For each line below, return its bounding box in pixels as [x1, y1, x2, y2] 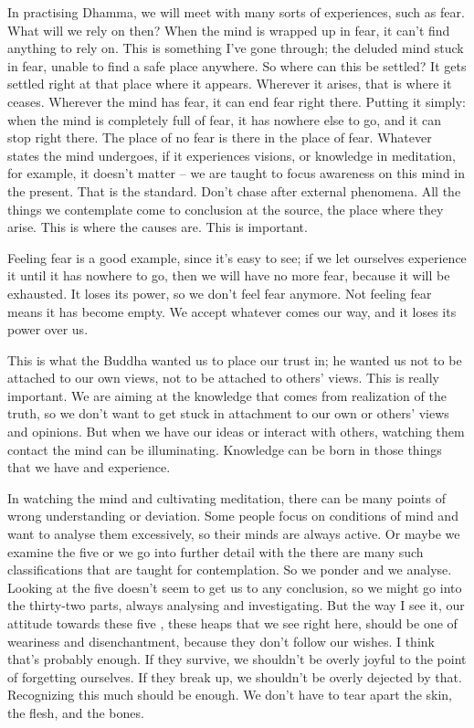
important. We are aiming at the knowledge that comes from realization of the [7, 385, 447, 405]
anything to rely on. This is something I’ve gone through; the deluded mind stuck [7, 38, 464, 58]
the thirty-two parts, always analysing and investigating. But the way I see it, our [7, 596, 465, 615]
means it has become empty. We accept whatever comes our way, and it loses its [7, 301, 457, 321]
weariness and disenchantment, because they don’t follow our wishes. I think [7, 631, 435, 650]
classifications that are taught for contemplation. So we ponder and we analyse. [7, 560, 452, 579]
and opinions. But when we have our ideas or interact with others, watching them [7, 422, 465, 441]
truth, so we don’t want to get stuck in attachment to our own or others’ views [7, 404, 449, 423]
